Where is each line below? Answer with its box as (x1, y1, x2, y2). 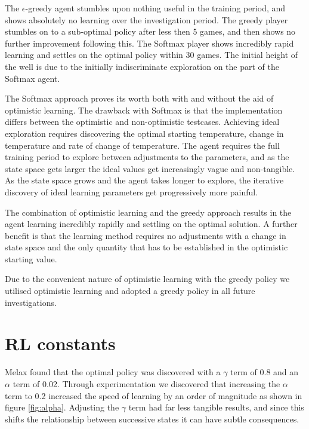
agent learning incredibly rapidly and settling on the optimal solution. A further (5, 217, 298, 230)
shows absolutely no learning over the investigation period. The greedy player (5, 13, 288, 26)
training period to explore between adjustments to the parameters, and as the (5, 151, 289, 163)
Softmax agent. (5, 72, 60, 84)
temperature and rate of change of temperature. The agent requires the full (5, 139, 280, 151)
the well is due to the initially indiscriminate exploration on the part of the (5, 60, 279, 72)
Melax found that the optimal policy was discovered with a (5, 366, 221, 378)
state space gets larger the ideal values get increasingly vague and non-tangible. (5, 162, 295, 174)
